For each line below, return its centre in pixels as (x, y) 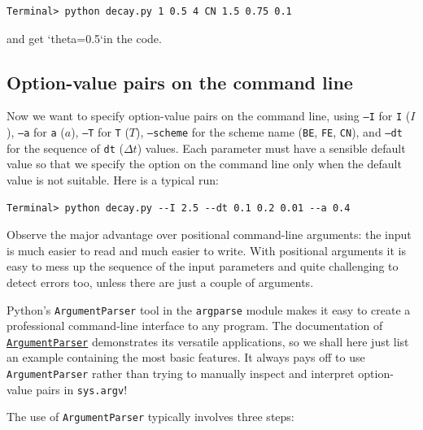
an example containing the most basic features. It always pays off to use (186, 357)
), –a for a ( (36, 132)
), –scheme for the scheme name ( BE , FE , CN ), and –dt (269, 132)
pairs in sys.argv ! (82, 389)
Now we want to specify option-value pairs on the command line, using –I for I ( (209, 116)
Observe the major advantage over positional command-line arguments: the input (209, 235)
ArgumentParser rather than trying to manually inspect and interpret (181, 374)
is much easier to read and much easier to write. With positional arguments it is (207, 250)
